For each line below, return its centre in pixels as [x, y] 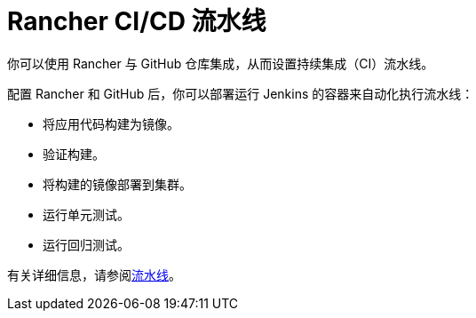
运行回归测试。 [86, 244]
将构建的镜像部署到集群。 [117, 184]
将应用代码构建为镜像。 [111, 123]
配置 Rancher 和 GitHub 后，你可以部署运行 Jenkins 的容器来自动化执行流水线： [241, 93]
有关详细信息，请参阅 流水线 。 [94, 274]
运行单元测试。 [86, 214]
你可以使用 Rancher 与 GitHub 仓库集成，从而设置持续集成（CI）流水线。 [221, 63]
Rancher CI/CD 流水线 [137, 21]
